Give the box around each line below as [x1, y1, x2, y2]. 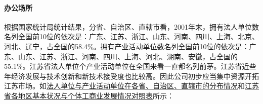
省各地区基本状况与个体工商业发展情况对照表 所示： [4, 90, 174, 100]
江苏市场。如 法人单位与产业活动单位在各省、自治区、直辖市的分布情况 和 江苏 [4, 80, 259, 91]
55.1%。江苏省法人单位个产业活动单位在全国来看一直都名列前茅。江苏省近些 [4, 61, 256, 71]
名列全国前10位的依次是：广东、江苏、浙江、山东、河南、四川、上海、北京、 [4, 31, 259, 42]
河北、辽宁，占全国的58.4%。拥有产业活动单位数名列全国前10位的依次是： [4, 41, 249, 51]
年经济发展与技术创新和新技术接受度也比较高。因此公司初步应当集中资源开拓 [4, 70, 259, 81]
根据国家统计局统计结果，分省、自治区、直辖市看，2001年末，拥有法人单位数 [4, 21, 259, 32]
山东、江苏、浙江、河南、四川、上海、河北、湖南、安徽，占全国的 [18, 51, 238, 61]
